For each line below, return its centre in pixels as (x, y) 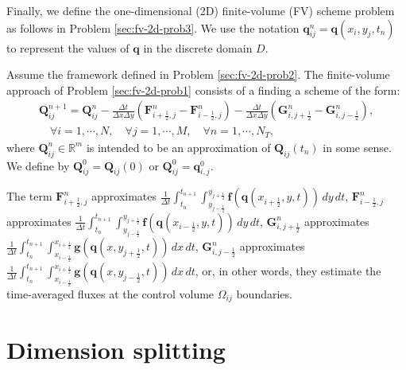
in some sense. (357, 147)
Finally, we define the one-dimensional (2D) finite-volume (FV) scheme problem (201, 10)
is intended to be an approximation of (178, 147)
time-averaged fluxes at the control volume (110, 293)
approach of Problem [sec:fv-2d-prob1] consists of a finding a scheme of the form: (203, 90)
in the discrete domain (198, 47)
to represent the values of (68, 47)
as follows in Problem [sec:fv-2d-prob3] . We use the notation (153, 27)
